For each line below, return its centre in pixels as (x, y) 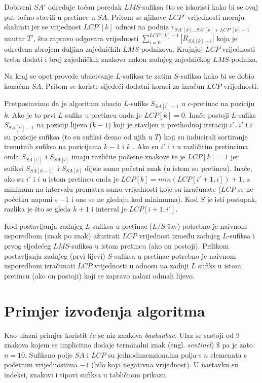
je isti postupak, (232, 199)
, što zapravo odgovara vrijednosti (86, 38)
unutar (14, 38)
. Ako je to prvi (32, 114)
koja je (227, 38)
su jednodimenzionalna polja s (155, 354)
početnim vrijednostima (41, 364)
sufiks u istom (220, 266)
